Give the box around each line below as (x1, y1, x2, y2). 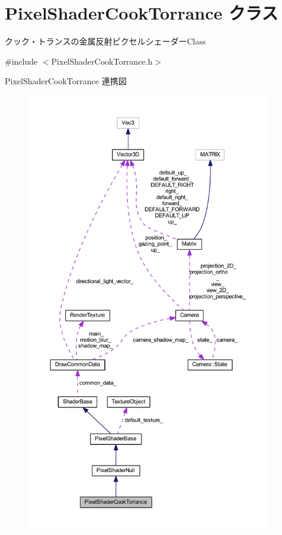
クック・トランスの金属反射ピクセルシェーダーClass (5, 35, 206, 47)
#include (5, 55, 38, 67)
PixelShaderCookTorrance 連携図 (5, 75, 127, 87)
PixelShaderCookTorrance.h (51, 55, 153, 67)
